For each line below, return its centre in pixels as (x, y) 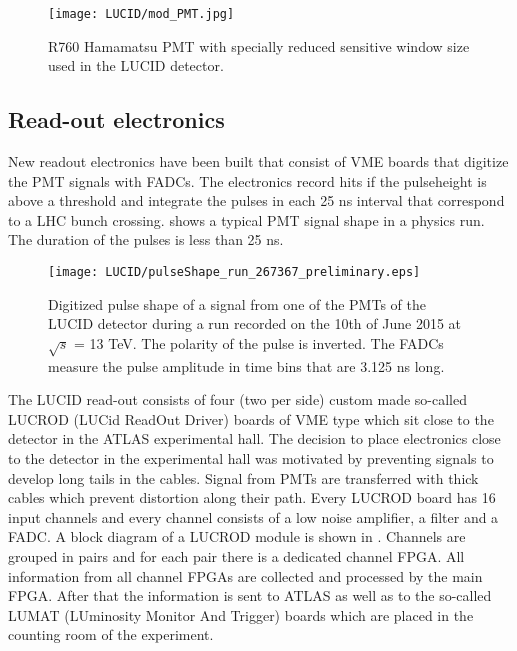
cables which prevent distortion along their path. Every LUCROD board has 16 (252, 497)
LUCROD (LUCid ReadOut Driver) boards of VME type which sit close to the (251, 418)
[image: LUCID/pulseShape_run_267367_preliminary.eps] (234, 272)
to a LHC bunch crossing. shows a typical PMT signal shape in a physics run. (246, 219)
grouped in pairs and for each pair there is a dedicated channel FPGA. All (236, 555)
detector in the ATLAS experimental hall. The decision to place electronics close (254, 438)
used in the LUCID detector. (136, 65)
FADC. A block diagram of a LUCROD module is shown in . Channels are (237, 536)
